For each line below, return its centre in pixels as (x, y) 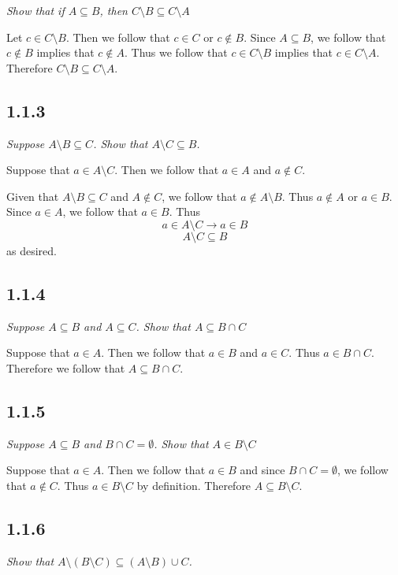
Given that (33, 196)
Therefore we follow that (66, 367)
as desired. (32, 250)
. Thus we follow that (176, 52)
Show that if (35, 10)
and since (262, 470)
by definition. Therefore (194, 485)
